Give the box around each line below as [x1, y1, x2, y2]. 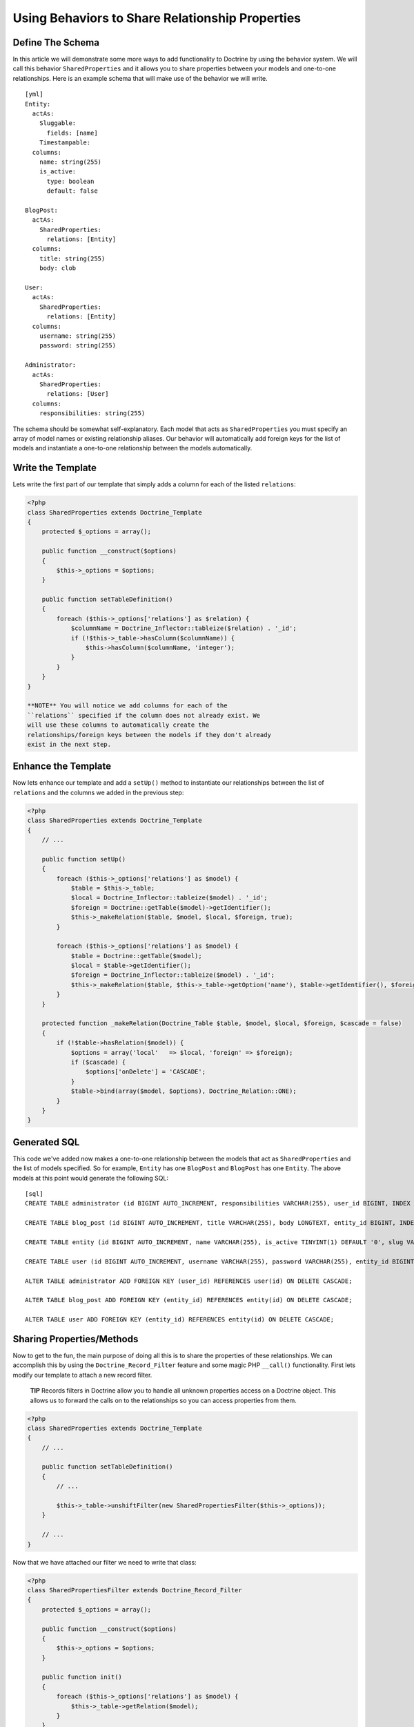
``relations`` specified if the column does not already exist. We [27, 712, 261, 719]
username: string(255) [39, 332, 117, 340]
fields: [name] [46, 128, 98, 137]
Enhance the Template [12, 761, 112, 772]
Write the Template [12, 462, 97, 474]
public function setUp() [41, 855, 126, 863]
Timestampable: [39, 139, 91, 146]
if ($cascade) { [70, 1058, 126, 1066]
